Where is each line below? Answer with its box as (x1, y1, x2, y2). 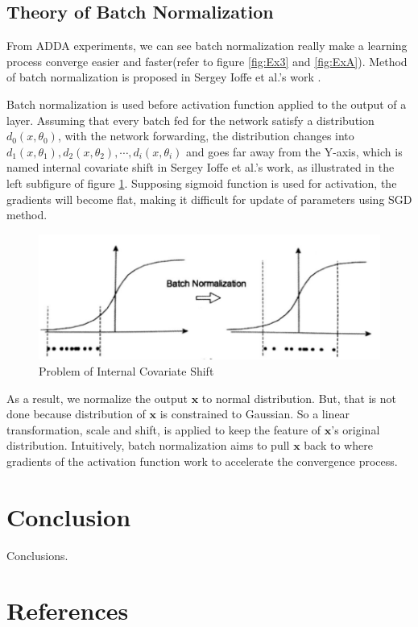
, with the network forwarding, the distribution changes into (57, 127, 354, 144)
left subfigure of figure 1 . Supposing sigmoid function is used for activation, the (6, 174, 397, 191)
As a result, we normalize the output (6, 389, 188, 406)
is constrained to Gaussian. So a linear (159, 405, 350, 422)
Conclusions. (6, 546, 68, 563)
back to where (304, 437, 373, 454)
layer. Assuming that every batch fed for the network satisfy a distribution (6, 111, 375, 128)
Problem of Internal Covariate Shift (39, 363, 214, 379)
